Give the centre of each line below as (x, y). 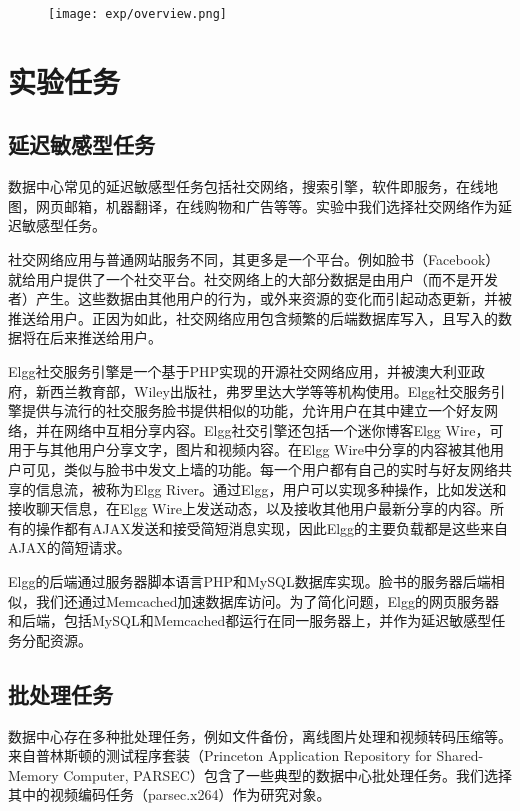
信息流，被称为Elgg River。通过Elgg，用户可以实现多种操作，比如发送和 (271, 488)
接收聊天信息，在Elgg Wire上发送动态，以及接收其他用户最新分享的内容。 (249, 508)
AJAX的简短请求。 (69, 547)
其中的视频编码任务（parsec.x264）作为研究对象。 (169, 794)
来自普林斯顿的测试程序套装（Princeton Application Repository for (220, 755)
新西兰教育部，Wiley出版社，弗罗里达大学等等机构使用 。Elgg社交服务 (263, 390)
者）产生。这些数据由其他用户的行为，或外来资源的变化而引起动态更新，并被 (260, 298)
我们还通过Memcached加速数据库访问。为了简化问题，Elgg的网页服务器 (267, 600)
